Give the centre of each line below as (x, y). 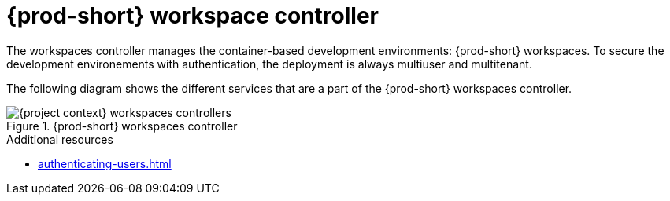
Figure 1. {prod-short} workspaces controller (122, 126)
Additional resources (60, 139)
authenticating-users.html (105, 163)
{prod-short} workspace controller (192, 16)
